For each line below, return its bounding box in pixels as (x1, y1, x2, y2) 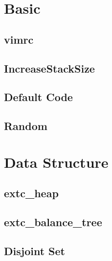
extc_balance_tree (4, 214, 102, 230)
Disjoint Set (4, 243, 65, 258)
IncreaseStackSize (4, 60, 95, 76)
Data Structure (4, 152, 109, 172)
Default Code (4, 89, 73, 104)
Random (4, 118, 47, 133)
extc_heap (4, 185, 59, 201)
